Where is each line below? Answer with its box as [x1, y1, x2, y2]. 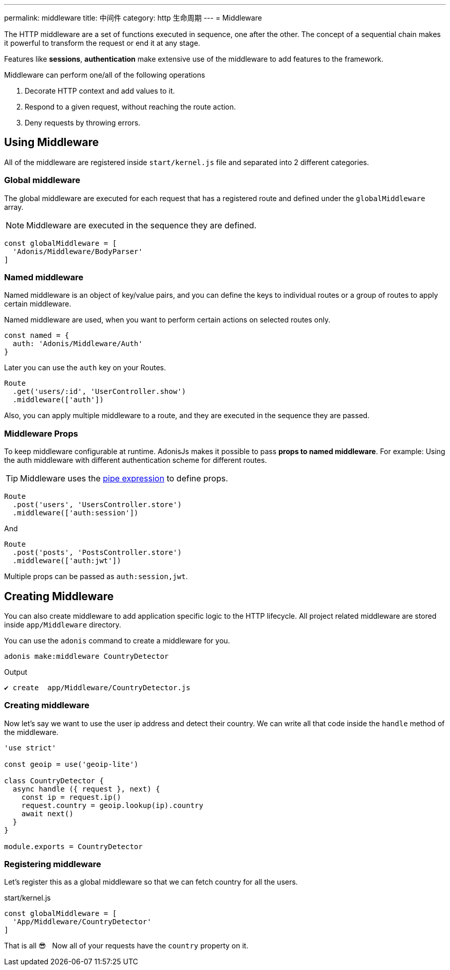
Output [4, 667, 27, 676]
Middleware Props [4, 428, 78, 439]
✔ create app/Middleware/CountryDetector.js [4, 683, 191, 692]
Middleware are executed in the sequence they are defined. [26, 220, 257, 230]
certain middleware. [4, 299, 71, 309]
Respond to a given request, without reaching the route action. [25, 102, 236, 111]
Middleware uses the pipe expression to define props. [20, 473, 228, 484]
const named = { [4, 331, 69, 340]
